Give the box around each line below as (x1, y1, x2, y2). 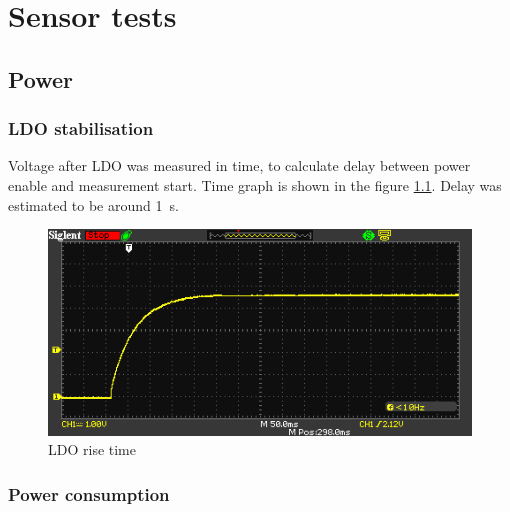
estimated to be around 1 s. (8, 194, 179, 215)
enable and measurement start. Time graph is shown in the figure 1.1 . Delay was (8, 174, 502, 195)
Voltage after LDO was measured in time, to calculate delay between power (8, 155, 471, 176)
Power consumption (8, 481, 170, 506)
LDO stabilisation (8, 116, 154, 141)
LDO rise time (48, 439, 136, 460)
